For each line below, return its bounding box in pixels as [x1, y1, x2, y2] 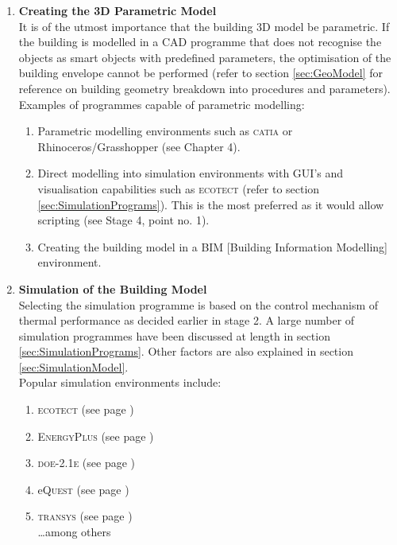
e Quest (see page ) [37, 481, 129, 497]
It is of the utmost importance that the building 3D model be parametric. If [18, 18, 390, 34]
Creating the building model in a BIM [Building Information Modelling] [37, 238, 387, 255]
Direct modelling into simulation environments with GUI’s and [37, 165, 344, 181]
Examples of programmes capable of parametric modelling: [18, 95, 305, 112]
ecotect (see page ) [37, 401, 134, 418]
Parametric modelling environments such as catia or [37, 123, 293, 139]
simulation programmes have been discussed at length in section [18, 327, 330, 344]
